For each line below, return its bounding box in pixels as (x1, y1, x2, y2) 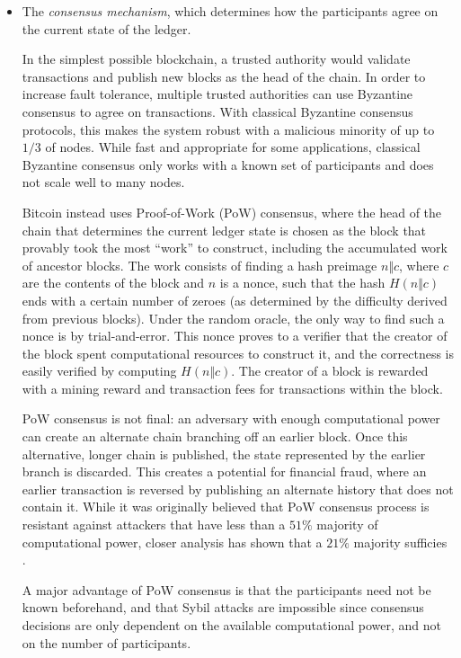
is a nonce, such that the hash (219, 273, 386, 292)
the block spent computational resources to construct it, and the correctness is (22, 343, 454, 362)
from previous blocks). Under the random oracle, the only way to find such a (22, 308, 445, 327)
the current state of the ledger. (22, 19, 191, 38)
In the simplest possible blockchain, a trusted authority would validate (22, 49, 411, 68)
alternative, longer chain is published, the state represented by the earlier (22, 444, 426, 463)
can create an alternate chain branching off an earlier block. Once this (22, 427, 408, 446)
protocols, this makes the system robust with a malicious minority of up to (22, 120, 435, 138)
